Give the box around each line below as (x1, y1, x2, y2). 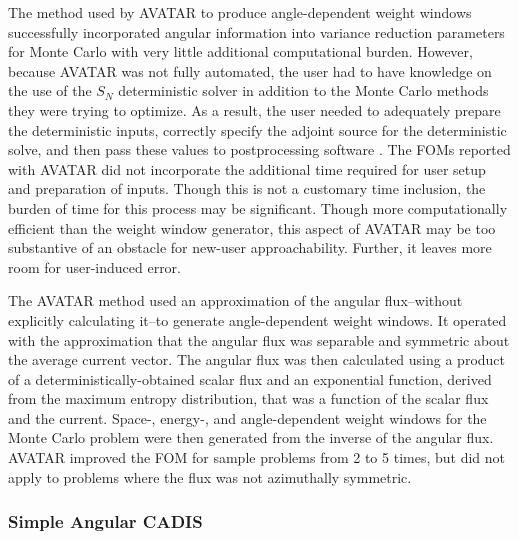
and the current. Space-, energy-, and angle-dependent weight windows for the (8, 407, 487, 428)
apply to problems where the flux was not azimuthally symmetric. (8, 466, 412, 487)
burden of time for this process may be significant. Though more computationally (8, 197, 508, 218)
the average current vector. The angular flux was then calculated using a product (8, 349, 505, 370)
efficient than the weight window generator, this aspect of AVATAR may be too (8, 217, 496, 238)
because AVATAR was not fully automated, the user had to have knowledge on (8, 60, 492, 81)
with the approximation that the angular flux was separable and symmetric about (8, 329, 510, 350)
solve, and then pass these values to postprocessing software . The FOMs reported (8, 139, 511, 160)
